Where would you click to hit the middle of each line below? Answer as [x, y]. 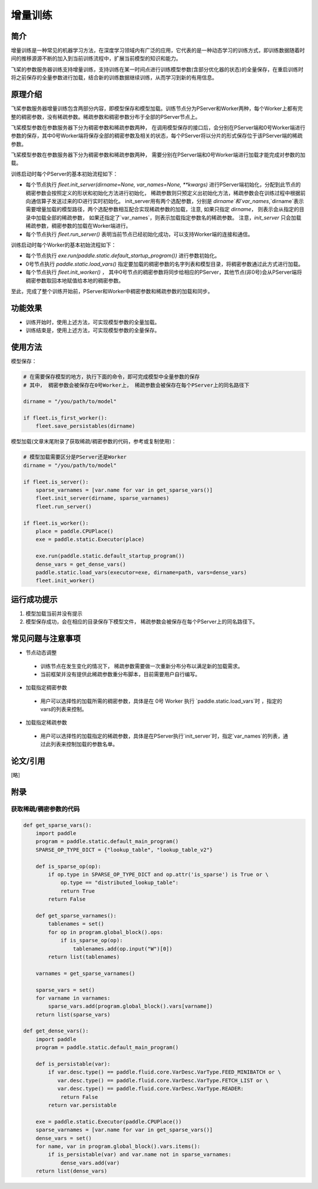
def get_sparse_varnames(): [76, 916]
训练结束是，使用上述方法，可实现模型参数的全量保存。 [93, 330]
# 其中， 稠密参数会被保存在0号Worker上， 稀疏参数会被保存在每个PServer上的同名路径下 [136, 385]
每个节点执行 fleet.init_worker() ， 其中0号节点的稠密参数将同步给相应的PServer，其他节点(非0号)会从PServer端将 [164, 272]
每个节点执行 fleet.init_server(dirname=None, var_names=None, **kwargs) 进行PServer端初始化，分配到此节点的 [163, 185]
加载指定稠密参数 [46, 688]
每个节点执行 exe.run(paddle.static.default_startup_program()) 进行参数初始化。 [123, 255]
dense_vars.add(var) [90, 1163]
